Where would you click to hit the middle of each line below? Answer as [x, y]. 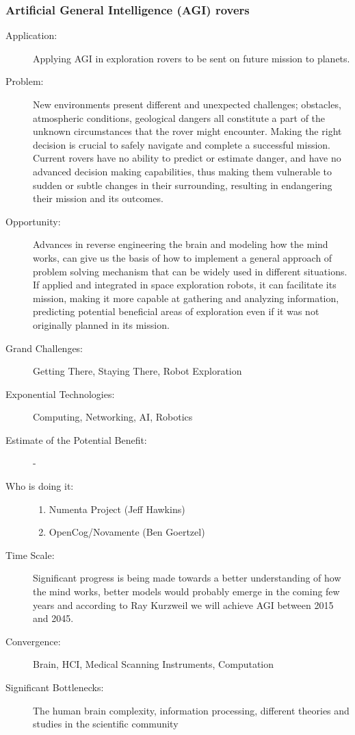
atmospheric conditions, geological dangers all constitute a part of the [179, 117]
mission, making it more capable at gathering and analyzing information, [186, 298]
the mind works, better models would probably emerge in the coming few [186, 591]
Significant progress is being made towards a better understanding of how [187, 578]
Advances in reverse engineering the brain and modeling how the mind [181, 244]
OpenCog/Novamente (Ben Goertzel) [127, 532]
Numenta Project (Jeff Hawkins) [117, 509]
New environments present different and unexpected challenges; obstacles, [187, 104]
